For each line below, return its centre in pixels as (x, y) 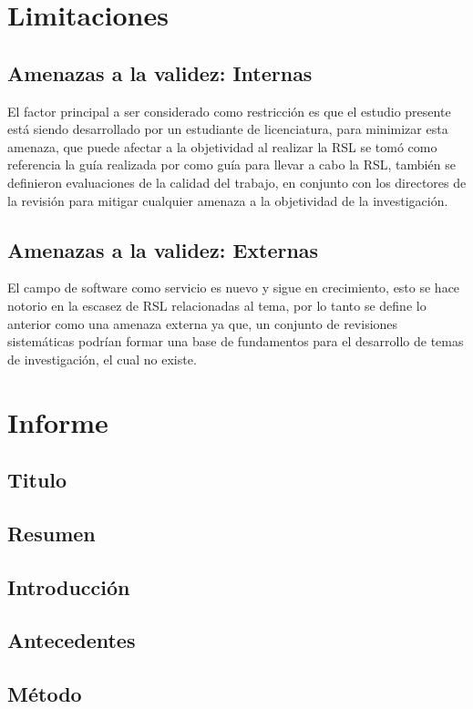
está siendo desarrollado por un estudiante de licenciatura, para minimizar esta (228, 129)
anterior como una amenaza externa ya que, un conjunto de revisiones (203, 323)
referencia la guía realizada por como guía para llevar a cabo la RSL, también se (231, 164)
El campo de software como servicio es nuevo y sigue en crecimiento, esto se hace (234, 288)
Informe (58, 421)
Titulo (37, 480)
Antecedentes (72, 640)
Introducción (69, 586)
